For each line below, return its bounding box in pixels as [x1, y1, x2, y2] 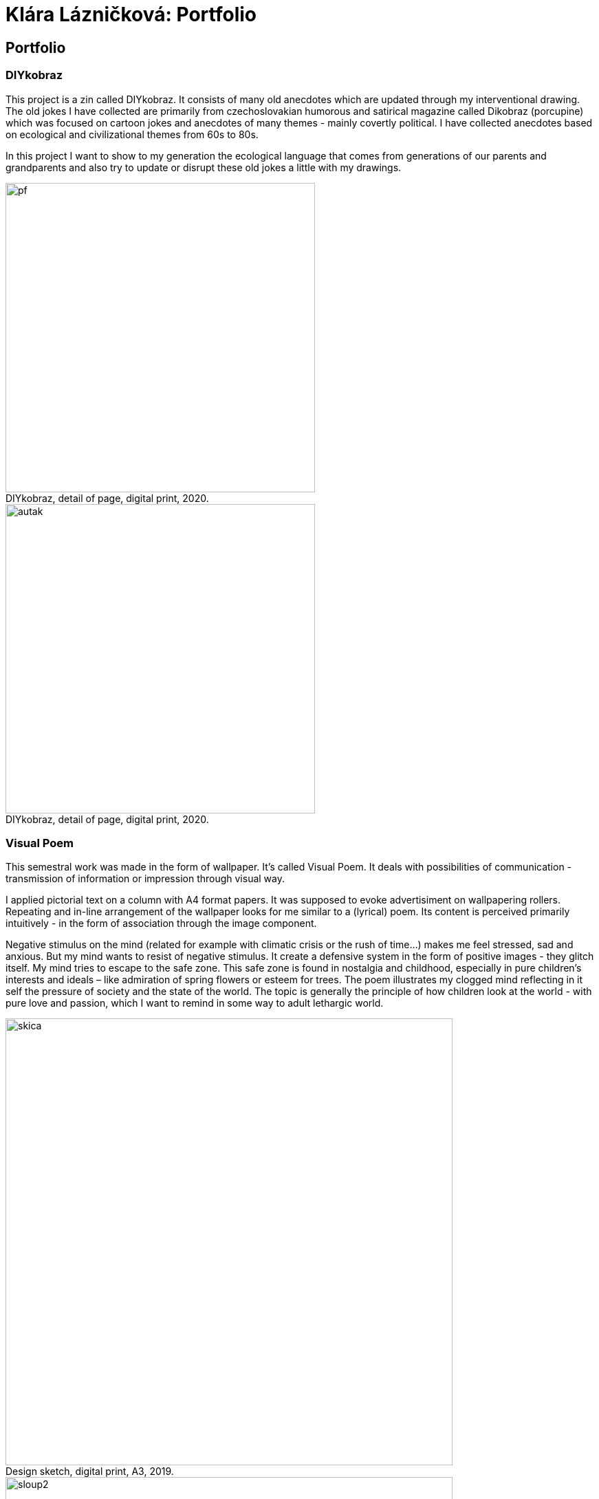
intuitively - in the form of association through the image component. [6, 917, 317, 930]
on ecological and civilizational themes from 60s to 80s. [6, 128, 259, 140]
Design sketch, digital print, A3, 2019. [6, 1465, 174, 1478]
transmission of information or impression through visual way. [6, 873, 285, 885]
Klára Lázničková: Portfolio [6, 3, 257, 26]
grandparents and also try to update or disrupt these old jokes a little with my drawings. [6, 161, 402, 173]
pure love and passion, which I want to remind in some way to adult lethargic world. [6, 997, 384, 1009]
